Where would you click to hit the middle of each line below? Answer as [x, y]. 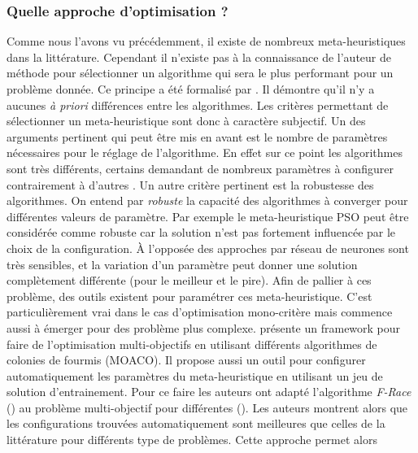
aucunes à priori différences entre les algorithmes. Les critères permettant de [198, 105]
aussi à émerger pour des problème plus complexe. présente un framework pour [204, 327]
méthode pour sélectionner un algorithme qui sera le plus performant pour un [200, 73]
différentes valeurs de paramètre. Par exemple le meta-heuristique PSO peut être [208, 216]
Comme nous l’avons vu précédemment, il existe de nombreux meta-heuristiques [206, 41]
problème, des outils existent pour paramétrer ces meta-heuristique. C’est [189, 296]
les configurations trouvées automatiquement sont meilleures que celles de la [196, 423]
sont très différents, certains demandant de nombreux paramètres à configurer [200, 168]
